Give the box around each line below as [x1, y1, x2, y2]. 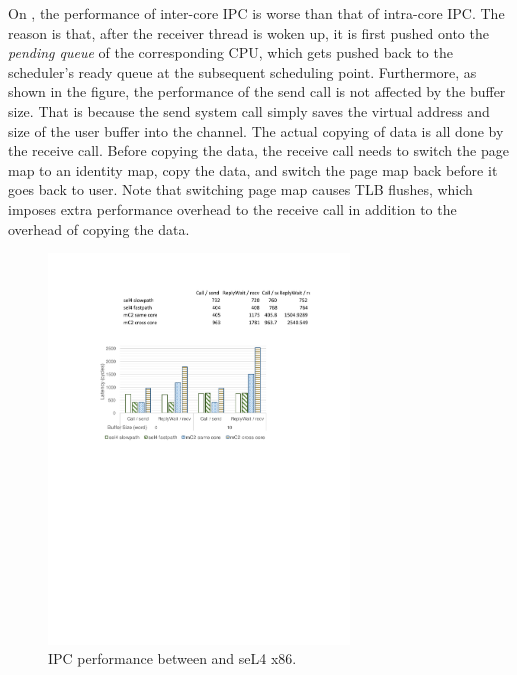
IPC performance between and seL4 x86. [48, 648, 297, 669]
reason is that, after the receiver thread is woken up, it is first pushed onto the [8, 22, 489, 43]
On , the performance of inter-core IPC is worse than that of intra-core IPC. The [8, 3, 505, 23]
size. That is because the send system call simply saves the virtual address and [8, 100, 490, 121]
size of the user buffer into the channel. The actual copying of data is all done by [8, 120, 504, 141]
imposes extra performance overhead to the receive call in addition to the [8, 198, 457, 219]
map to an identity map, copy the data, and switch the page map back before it [8, 159, 498, 180]
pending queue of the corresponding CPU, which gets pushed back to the [8, 42, 453, 63]
